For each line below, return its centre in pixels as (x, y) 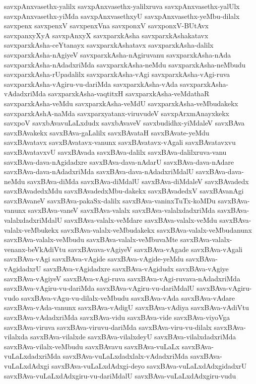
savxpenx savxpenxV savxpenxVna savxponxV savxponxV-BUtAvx (106, 26)
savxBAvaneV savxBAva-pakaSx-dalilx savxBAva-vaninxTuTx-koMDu (110, 200)
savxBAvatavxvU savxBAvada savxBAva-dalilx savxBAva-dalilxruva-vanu (115, 152)
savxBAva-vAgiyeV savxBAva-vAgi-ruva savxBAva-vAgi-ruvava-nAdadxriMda (122, 278)
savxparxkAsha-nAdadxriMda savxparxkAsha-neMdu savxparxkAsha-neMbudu (125, 64)
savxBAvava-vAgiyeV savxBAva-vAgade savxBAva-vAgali (155, 249)
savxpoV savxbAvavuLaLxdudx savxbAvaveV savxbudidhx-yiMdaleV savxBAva (124, 123)
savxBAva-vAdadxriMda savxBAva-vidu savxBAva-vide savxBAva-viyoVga (117, 317)
